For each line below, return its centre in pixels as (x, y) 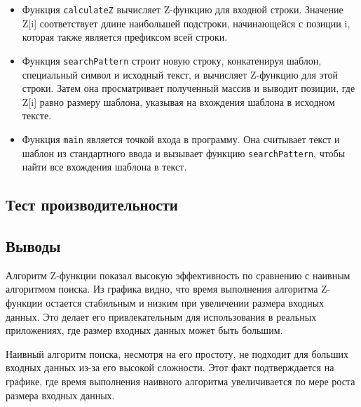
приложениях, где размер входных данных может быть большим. (144, 330)
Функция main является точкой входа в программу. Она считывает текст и (181, 139)
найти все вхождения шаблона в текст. (104, 167)
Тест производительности (92, 205)
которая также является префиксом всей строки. (125, 37)
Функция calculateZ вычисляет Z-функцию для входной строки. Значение (183, 9)
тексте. (37, 115)
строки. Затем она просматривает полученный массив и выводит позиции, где (189, 88)
